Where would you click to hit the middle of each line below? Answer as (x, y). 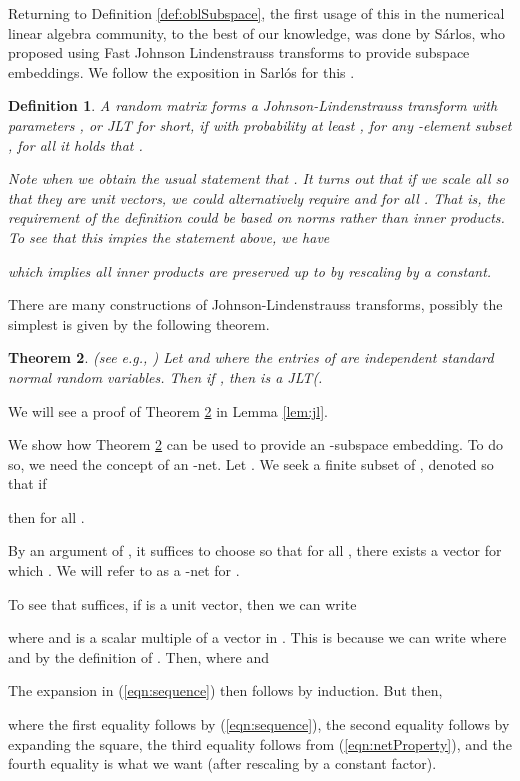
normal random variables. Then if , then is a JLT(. (165, 376)
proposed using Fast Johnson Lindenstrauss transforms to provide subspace (239, 52)
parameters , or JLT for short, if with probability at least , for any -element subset (260, 124)
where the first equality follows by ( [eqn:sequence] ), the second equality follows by (259, 724)
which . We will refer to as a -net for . (124, 570)
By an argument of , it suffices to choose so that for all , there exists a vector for (255, 550)
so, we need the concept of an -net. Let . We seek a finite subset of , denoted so (251, 463)
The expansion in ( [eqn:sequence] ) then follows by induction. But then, (225, 690)
